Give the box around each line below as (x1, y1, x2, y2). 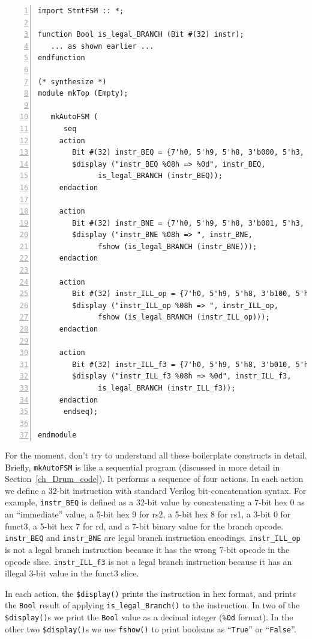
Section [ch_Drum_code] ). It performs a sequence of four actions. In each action (5, 472, 304, 485)
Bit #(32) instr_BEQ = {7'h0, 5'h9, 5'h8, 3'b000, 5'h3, (72, 148, 304, 157)
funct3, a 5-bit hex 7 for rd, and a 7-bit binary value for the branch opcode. (5, 519, 284, 532)
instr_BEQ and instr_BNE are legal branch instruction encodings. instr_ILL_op (5, 531, 301, 544)
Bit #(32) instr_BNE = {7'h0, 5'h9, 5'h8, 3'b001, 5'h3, (72, 218, 304, 227)
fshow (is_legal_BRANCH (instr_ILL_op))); (98, 313, 270, 322)
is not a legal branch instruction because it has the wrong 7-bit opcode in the (5, 543, 290, 555)
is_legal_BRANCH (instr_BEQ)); (98, 171, 223, 181)
